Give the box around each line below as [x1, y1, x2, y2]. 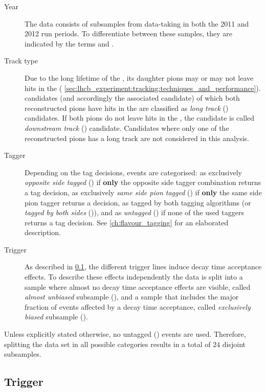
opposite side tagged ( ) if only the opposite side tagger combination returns [25, 177, 261, 188]
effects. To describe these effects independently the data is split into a [25, 271, 243, 282]
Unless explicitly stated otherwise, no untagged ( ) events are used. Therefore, [4, 329, 246, 339]
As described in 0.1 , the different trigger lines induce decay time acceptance [25, 261, 262, 272]
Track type [4, 55, 38, 66]
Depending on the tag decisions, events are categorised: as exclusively [25, 167, 242, 177]
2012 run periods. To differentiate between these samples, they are [25, 28, 233, 39]
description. [25, 227, 61, 238]
